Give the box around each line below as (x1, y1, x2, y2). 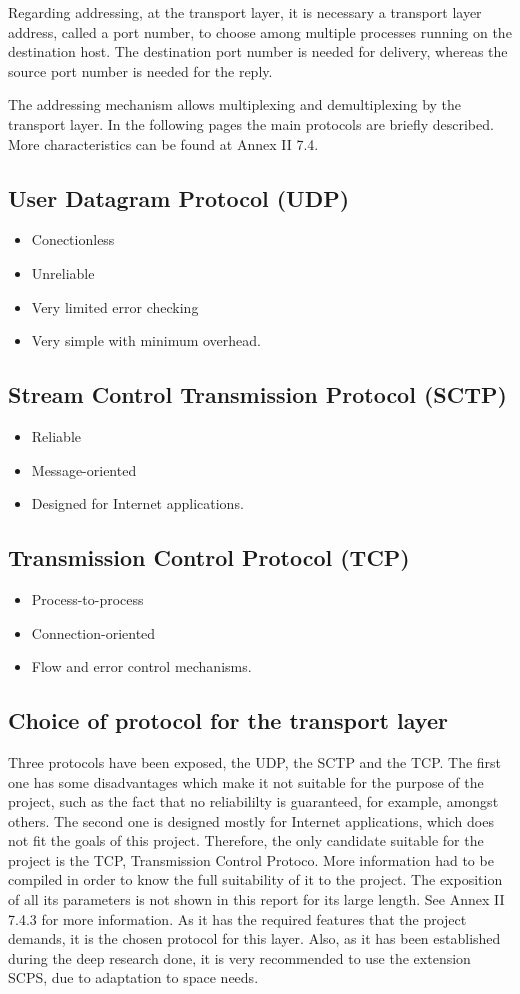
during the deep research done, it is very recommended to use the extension (8, 947, 471, 968)
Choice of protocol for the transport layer (8, 705, 448, 736)
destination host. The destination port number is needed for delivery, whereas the (8, 41, 508, 62)
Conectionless (31, 229, 115, 250)
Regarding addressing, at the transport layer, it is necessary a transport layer (8, 2, 482, 22)
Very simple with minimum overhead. (31, 330, 262, 351)
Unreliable (31, 262, 95, 283)
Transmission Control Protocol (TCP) (8, 542, 410, 573)
